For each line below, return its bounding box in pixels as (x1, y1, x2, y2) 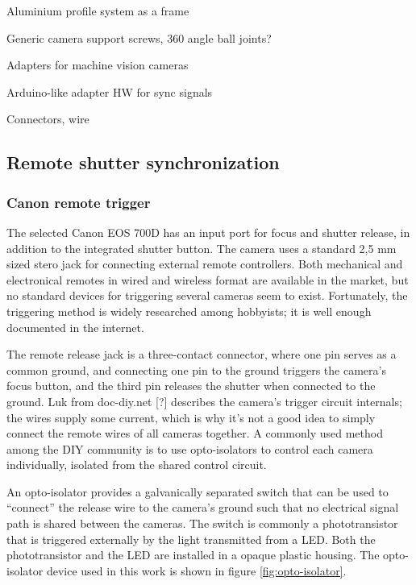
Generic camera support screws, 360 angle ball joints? (6, 29, 272, 46)
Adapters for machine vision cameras (6, 56, 189, 73)
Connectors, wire (6, 110, 89, 127)
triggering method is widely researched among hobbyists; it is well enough (6, 302, 372, 319)
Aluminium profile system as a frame (6, 2, 189, 19)
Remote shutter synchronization (6, 150, 280, 175)
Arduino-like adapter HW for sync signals (6, 83, 213, 100)
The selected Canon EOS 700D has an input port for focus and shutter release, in (6, 223, 410, 240)
